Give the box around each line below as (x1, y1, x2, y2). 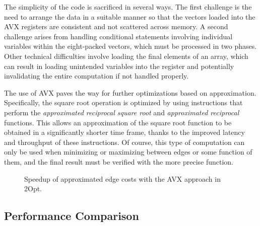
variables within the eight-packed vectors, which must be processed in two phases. (4, 41, 257, 51)
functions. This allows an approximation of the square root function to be (4, 117, 232, 127)
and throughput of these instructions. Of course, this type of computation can (4, 136, 245, 147)
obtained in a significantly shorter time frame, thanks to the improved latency (4, 127, 245, 137)
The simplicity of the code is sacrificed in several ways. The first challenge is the (4, 2, 252, 12)
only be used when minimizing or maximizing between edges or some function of (4, 146, 252, 157)
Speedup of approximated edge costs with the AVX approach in (24, 173, 221, 184)
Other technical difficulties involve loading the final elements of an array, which (4, 50, 248, 61)
